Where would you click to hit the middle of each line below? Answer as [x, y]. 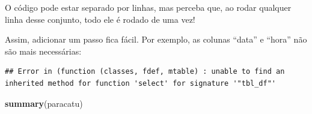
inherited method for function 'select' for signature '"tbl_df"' [141, 83]
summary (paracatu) [44, 103]
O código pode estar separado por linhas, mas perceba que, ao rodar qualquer [148, 7]
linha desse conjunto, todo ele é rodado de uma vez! [100, 19]
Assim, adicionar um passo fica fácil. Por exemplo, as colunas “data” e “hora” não [156, 39]
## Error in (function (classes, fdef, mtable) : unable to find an [145, 72]
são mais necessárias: [43, 51]
